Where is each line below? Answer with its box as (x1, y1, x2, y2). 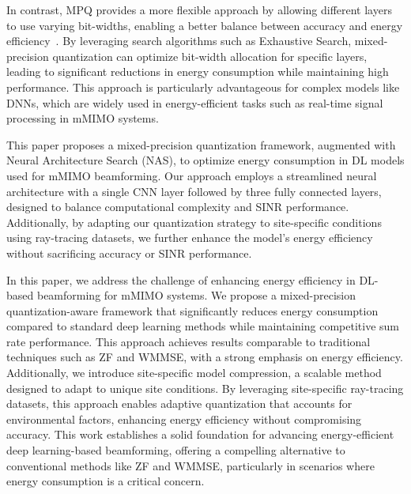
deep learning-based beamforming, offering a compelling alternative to (6, 442, 345, 458)
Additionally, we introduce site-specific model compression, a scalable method (6, 364, 382, 381)
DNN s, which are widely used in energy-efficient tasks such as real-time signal (6, 94, 383, 111)
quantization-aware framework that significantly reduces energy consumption (6, 302, 379, 319)
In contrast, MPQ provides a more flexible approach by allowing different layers (6, 2, 392, 17)
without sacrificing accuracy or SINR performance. (6, 244, 252, 261)
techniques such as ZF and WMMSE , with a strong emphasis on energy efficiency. (6, 349, 403, 365)
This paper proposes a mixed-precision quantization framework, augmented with (6, 136, 396, 153)
